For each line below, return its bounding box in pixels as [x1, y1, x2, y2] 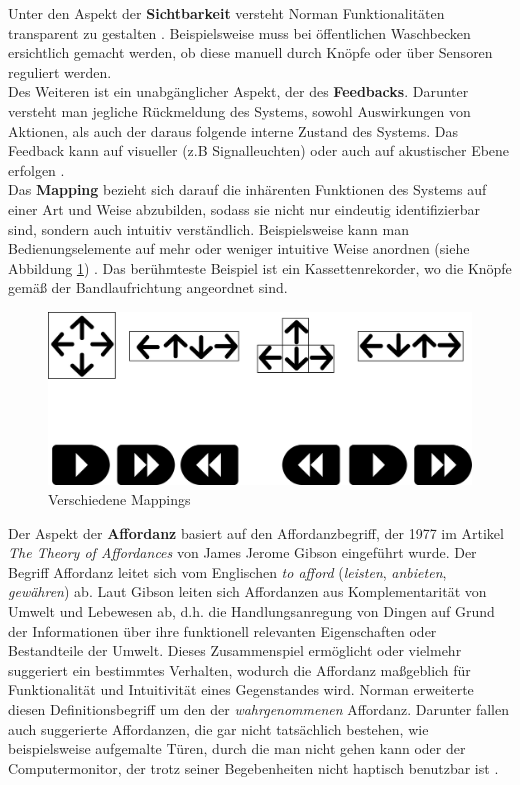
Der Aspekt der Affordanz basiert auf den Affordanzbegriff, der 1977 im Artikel [8, 522, 504, 543]
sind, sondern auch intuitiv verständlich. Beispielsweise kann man [8, 218, 409, 239]
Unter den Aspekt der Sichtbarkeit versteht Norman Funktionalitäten [8, 3, 445, 23]
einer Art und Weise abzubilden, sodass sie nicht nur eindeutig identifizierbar [8, 198, 480, 219]
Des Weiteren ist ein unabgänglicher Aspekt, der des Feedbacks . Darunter [8, 81, 469, 102]
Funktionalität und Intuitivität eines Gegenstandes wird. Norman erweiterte [8, 679, 474, 700]
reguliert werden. [8, 61, 112, 82]
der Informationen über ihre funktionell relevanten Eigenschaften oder [8, 620, 437, 641]
